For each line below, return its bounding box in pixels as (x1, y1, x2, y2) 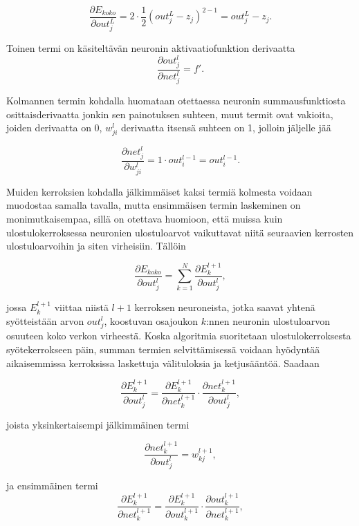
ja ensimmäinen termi (6, 478, 98, 493)
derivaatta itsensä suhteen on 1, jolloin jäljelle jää (121, 120, 331, 135)
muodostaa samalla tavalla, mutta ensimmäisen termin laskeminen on (6, 198, 301, 212)
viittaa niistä (54, 300, 109, 314)
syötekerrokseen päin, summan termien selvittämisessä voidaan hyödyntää (6, 342, 320, 356)
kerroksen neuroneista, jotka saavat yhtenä (134, 300, 315, 314)
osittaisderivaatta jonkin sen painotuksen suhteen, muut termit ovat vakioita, (6, 106, 333, 121)
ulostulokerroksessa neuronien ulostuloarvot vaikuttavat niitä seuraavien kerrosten (6, 225, 354, 239)
